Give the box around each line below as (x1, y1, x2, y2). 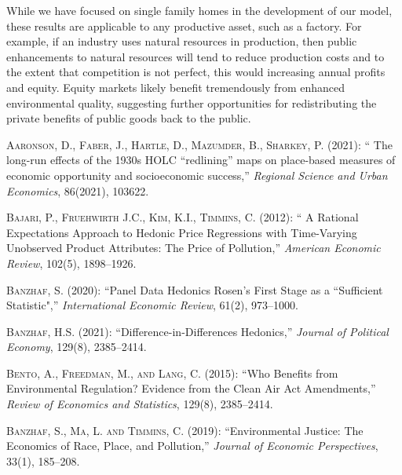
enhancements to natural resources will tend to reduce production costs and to (6, 48, 385, 64)
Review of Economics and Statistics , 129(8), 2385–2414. (6, 396, 273, 412)
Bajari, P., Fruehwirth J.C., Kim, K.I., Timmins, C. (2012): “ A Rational (6, 209, 359, 225)
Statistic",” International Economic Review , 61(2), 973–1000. (6, 297, 298, 313)
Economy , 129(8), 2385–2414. (6, 338, 147, 355)
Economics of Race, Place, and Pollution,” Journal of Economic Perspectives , (6, 437, 378, 454)
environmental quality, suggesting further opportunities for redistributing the (6, 94, 377, 111)
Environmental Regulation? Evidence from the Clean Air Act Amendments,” (6, 380, 376, 396)
